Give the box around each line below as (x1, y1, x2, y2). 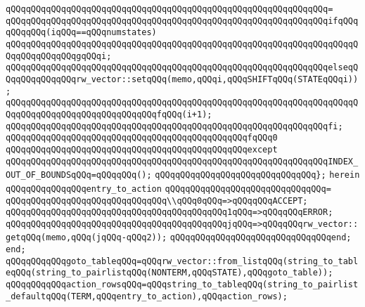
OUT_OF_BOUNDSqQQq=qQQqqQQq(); (6, 170, 152, 181)
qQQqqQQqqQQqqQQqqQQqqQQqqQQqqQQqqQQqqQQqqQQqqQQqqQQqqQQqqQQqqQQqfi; (6, 121, 343, 131)
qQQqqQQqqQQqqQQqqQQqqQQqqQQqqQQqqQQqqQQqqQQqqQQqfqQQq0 (6, 133, 278, 143)
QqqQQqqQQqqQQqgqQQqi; (6, 51, 112, 61)
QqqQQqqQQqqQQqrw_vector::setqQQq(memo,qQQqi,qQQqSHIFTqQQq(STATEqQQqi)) (6, 74, 359, 84)
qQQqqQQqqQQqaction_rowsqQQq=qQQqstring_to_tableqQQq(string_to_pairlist (6, 280, 359, 290)
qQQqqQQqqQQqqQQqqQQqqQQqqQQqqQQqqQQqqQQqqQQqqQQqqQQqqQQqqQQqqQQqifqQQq (6, 15, 359, 26)
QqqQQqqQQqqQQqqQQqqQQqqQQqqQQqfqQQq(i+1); (6, 109, 212, 119)
